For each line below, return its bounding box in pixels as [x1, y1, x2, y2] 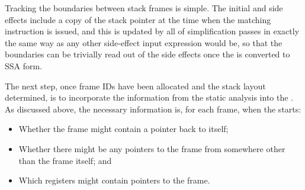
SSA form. [5, 59, 43, 72]
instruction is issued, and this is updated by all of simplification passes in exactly [5, 25, 300, 37]
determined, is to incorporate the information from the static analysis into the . [5, 91, 294, 104]
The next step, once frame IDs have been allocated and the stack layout [5, 79, 266, 92]
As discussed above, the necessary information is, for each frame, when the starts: [5, 102, 301, 115]
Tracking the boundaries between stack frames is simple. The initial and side [5, 2, 283, 14]
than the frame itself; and [18, 154, 112, 166]
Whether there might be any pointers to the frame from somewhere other [18, 142, 285, 154]
